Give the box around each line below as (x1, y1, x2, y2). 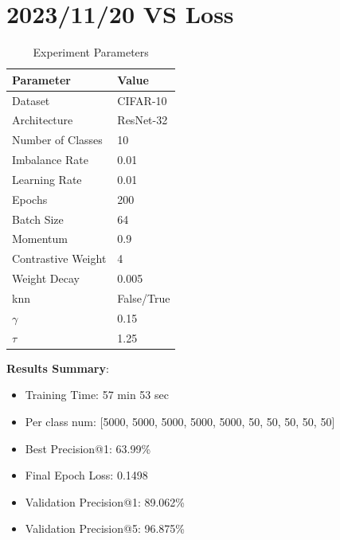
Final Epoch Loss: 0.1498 (25, 467, 148, 483)
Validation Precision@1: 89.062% (25, 493, 186, 510)
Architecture (12, 112, 73, 128)
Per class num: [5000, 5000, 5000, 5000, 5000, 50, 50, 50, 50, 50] (25, 413, 335, 429)
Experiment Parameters (33, 44, 149, 61)
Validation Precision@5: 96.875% (25, 520, 186, 537)
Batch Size (12, 210, 64, 227)
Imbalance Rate (12, 151, 88, 168)
